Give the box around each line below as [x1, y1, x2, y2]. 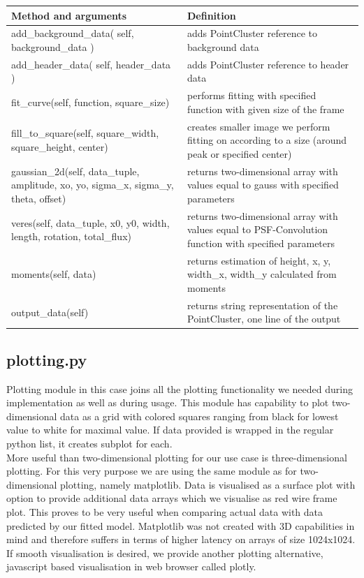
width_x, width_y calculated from [187, 267, 337, 281]
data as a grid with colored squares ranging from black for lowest [60, 408, 339, 423]
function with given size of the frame [187, 101, 344, 116]
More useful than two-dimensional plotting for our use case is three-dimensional [6, 450, 347, 464]
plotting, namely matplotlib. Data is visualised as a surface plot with [60, 477, 356, 491]
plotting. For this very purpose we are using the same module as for [6, 464, 297, 478]
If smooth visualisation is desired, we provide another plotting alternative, [6, 545, 323, 560]
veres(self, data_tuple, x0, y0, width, [11, 215, 170, 230]
